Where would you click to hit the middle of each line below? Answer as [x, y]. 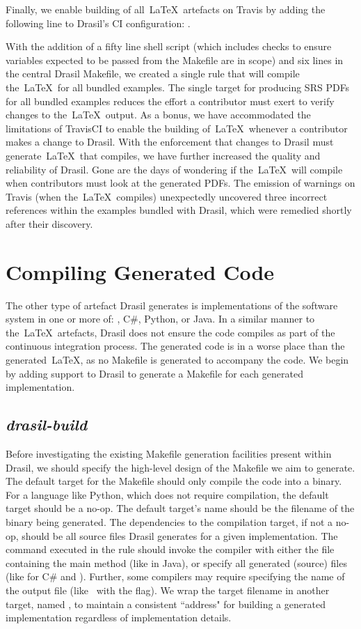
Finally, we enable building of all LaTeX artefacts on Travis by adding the [166, 9]
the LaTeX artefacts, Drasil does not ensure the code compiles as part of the [170, 332]
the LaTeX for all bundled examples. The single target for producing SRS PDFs [178, 87]
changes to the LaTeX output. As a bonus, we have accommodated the [158, 115]
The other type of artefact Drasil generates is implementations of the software [172, 305]
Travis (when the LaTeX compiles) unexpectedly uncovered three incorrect [167, 196]
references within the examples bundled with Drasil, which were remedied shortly [179, 210]
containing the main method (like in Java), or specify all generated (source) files [176, 562]
